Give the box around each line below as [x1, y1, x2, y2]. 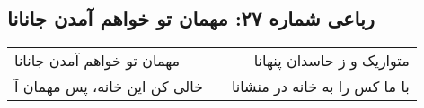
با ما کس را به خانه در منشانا [231, 76, 410, 97]
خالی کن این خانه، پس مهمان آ [14, 76, 203, 97]
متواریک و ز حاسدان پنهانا [253, 50, 410, 71]
